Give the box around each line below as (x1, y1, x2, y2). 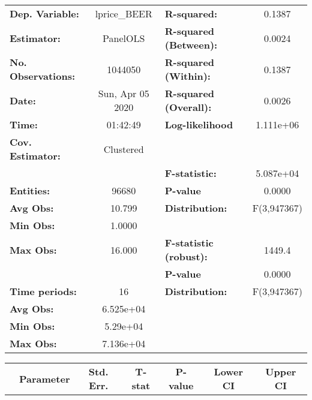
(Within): (164, 69, 211, 83)
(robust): (164, 249, 208, 263)
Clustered (103, 142, 144, 156)
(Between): (164, 38, 218, 52)
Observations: (10, 69, 76, 83)
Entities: (10, 184, 50, 197)
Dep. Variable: (10, 7, 79, 20)
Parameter (19, 371, 70, 386)
